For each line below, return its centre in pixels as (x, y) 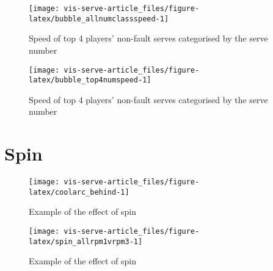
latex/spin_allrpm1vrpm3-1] (86, 241)
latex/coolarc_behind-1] (79, 192)
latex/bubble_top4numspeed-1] (90, 80)
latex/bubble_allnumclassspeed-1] (99, 19)
